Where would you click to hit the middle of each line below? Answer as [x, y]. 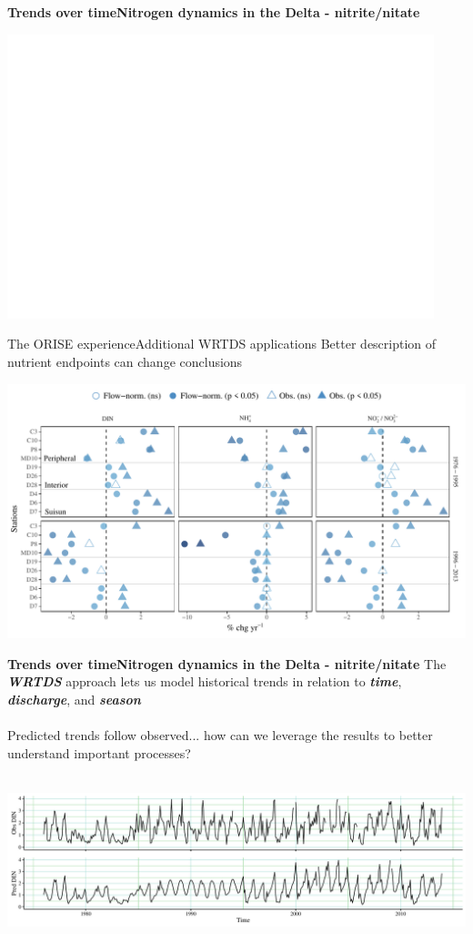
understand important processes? [99, 752]
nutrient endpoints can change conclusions [125, 361]
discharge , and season [74, 699]
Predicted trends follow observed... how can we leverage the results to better [220, 735]
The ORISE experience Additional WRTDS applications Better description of [222, 344]
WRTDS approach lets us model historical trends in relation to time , [205, 681]
